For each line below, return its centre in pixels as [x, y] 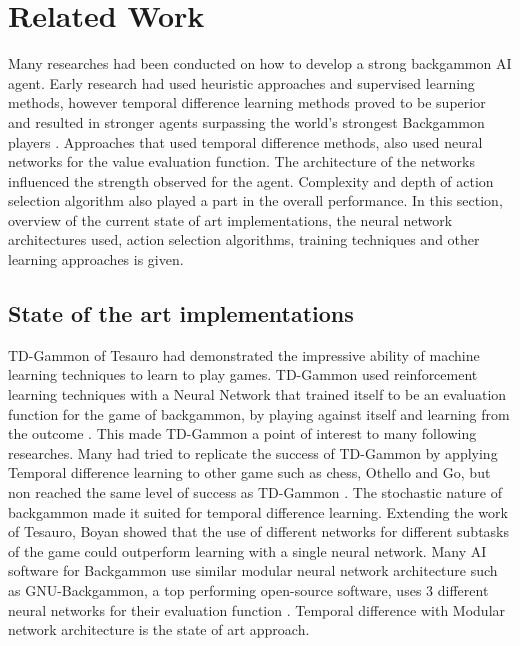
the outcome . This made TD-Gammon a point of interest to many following [242, 433]
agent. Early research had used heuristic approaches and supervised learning [241, 82]
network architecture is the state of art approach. [159, 629]
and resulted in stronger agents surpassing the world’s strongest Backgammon [246, 121]
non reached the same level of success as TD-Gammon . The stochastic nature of [255, 492]
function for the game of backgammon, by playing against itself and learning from [259, 413]
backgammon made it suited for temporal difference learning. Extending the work [258, 511]
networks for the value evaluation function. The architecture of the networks [242, 161]
